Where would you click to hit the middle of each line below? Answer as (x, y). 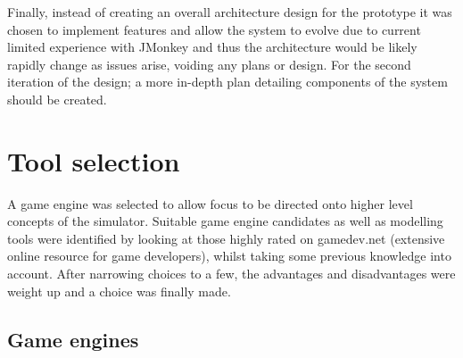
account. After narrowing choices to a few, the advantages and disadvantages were (231, 274)
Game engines (73, 339)
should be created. (57, 99)
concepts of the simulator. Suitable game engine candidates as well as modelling (225, 221)
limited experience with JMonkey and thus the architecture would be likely (212, 47)
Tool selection (94, 160)
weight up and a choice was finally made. (119, 291)
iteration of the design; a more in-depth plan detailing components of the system (227, 82)
